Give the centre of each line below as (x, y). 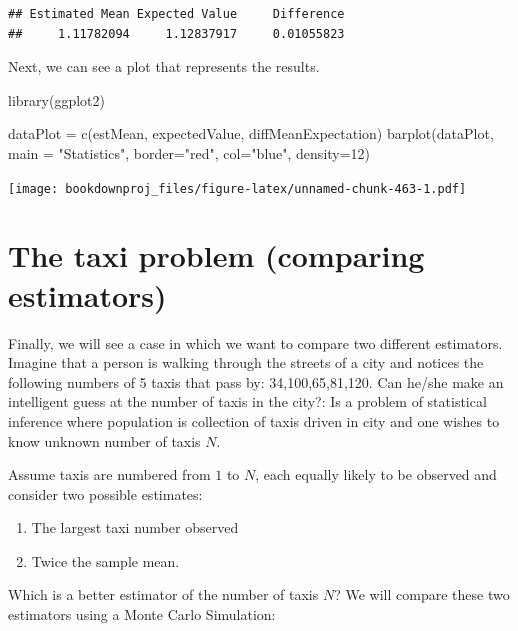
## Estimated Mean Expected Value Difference (176, 14)
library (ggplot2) (56, 99)
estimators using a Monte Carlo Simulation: (142, 614)
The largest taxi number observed (135, 527)
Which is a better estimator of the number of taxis (163, 594)
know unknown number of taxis (104, 440)
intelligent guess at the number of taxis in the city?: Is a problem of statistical (247, 401)
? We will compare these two (422, 594)
